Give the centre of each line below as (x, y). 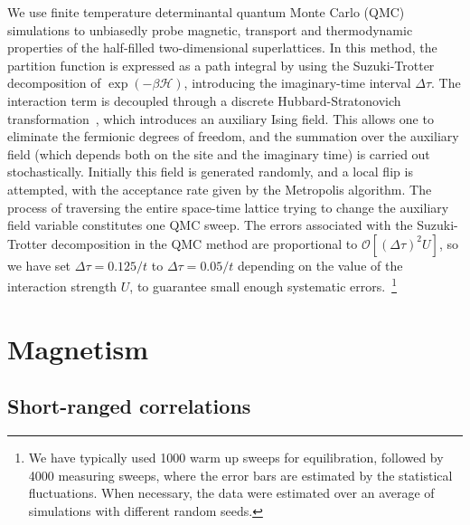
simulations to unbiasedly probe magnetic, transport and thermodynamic (210, 29)
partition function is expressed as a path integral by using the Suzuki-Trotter (221, 65)
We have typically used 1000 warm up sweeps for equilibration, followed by (236, 458)
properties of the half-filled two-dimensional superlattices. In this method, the (222, 48)
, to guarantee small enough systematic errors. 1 (263, 285)
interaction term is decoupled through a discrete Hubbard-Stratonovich (204, 100)
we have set (39, 265)
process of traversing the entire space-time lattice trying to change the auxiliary (228, 207)
